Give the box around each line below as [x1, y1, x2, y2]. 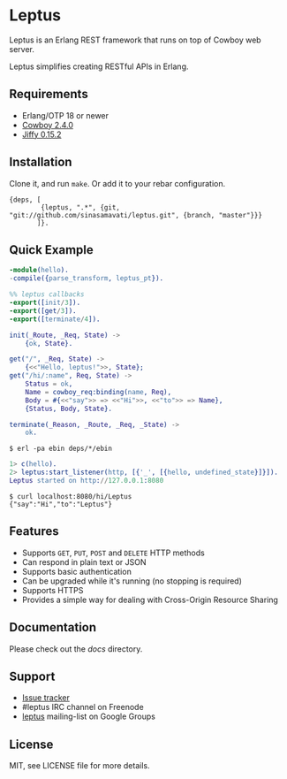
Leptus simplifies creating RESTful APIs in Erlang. [9, 61, 189, 72]
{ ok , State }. [25, 339, 73, 347]
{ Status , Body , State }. [25, 404, 113, 413]
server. [9, 43, 35, 54]
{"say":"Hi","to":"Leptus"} [9, 500, 113, 508]
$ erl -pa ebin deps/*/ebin [9, 444, 113, 454]
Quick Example [9, 242, 94, 257]
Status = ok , [25, 379, 73, 388]
